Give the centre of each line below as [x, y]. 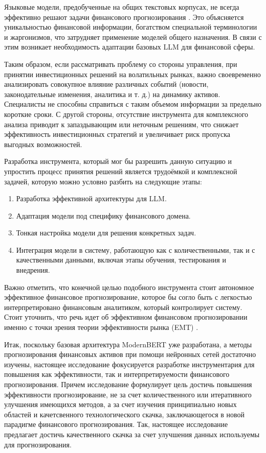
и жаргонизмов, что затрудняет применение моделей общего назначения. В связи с [133, 37]
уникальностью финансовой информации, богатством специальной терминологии [131, 27]
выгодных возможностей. [43, 144]
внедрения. [33, 270]
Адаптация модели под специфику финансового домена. [103, 215]
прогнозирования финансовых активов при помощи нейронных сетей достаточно [130, 354]
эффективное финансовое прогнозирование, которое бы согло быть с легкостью [128, 297]
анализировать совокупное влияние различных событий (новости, [106, 84]
